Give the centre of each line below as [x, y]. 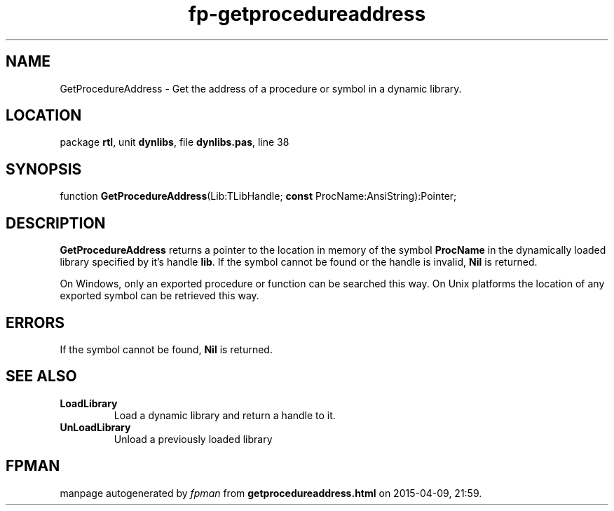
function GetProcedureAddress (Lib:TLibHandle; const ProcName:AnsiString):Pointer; [258, 196]
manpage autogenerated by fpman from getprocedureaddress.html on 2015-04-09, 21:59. [271, 493]
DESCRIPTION [56, 223]
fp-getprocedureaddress [307, 14]
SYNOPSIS [44, 169]
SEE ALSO [41, 376]
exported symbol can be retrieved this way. [159, 296]
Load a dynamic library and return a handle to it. [225, 415]
